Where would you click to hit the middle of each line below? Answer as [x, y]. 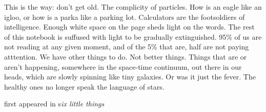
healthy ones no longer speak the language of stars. [84, 86]
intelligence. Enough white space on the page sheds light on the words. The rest [129, 27]
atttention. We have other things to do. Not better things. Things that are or [126, 56]
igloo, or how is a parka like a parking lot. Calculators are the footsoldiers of [125, 17]
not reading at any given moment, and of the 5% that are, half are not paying [127, 47]
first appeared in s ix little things [54, 104]
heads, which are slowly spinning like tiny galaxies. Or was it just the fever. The [130, 77]
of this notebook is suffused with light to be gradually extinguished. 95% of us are [133, 36]
